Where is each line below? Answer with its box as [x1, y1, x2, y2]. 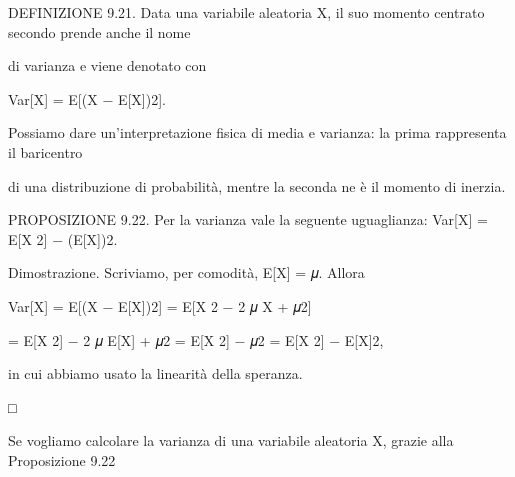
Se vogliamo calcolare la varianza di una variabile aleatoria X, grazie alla [8, 430, 454, 451]
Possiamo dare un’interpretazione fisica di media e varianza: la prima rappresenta [8, 122, 507, 143]
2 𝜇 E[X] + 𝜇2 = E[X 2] [83, 329, 230, 350]
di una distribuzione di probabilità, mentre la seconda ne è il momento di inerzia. [8, 175, 506, 196]
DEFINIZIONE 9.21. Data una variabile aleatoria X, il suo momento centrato [8, 2, 485, 22]
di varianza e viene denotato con [8, 55, 207, 76]
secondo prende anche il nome [8, 21, 191, 42]
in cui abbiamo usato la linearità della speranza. [8, 363, 303, 384]
